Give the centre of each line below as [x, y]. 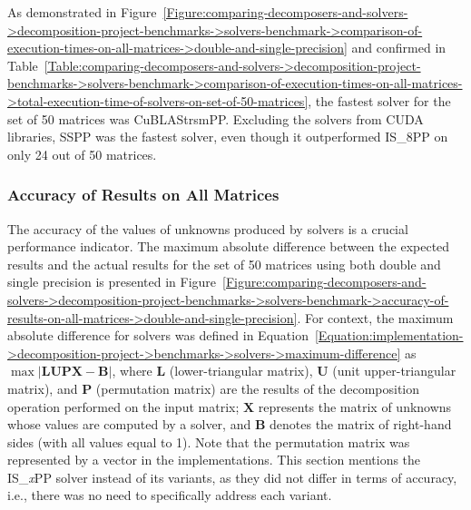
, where [132, 371]
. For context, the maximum [375, 317]
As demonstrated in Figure [82, 12]
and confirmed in [399, 48]
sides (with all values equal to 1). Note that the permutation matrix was [209, 441]
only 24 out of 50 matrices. [82, 154]
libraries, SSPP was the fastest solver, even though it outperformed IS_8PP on [228, 137]
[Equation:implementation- [389, 335]
